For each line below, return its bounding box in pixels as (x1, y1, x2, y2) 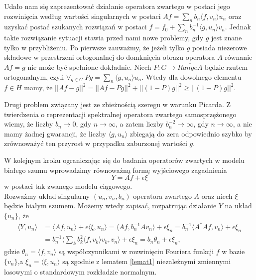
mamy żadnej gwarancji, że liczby (4, 128, 106, 139)
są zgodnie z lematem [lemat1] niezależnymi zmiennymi (62, 256, 231, 266)
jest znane (211, 32, 242, 43)
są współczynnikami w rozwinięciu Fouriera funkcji (58, 246, 214, 257)
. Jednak (225, 21, 251, 32)
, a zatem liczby (116, 119, 164, 129)
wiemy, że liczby (4, 119, 53, 129)
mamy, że (24, 82, 53, 93)
